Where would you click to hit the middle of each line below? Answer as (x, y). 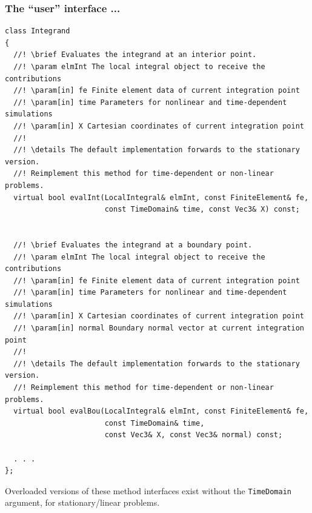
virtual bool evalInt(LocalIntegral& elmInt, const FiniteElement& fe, (161, 197)
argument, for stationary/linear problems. (82, 502)
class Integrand (38, 31)
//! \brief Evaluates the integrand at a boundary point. (133, 245)
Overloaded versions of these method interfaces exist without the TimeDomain (148, 490)
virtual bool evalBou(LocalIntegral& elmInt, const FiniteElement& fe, (161, 411)
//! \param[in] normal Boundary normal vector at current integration (159, 328)
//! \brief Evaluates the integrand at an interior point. (135, 55)
